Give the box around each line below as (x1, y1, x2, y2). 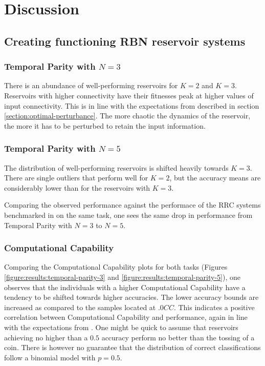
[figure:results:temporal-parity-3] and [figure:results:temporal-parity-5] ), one (4, 271, 240, 282)
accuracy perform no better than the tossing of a (101, 332, 255, 342)
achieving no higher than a (4, 332, 88, 342)
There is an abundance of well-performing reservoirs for (4, 80, 178, 91)
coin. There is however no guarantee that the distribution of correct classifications (4, 342, 261, 353)
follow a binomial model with (4, 352, 96, 362)
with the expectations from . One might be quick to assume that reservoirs (4, 321, 238, 332)
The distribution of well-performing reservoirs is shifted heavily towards (4, 162, 229, 173)
